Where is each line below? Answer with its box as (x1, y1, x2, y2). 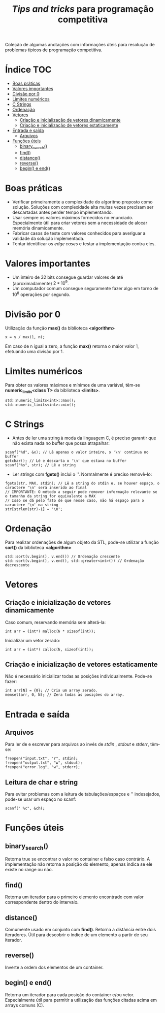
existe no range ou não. (5, 867, 53, 873)
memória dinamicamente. (12, 225, 64, 231)
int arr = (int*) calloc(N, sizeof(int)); (5, 647, 94, 652)
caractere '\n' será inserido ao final (5, 485, 87, 490)
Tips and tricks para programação (11, 3, 154, 15)
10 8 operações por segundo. (12, 291, 70, 297)
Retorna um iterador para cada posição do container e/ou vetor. (5, 991, 134, 998)
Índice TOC (5, 64, 52, 75)
